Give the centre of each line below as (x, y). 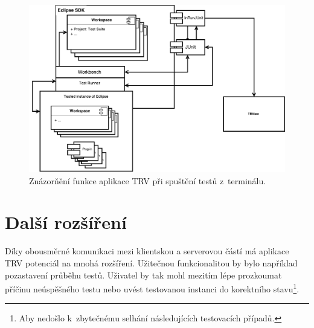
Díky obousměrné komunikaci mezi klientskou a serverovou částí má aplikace (147, 251)
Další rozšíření (66, 222)
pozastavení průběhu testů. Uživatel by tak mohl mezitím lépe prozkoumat (143, 275)
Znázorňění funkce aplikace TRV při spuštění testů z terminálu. (148, 180)
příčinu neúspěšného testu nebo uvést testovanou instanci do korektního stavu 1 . (152, 288)
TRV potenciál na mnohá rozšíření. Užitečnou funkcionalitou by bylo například (151, 262)
